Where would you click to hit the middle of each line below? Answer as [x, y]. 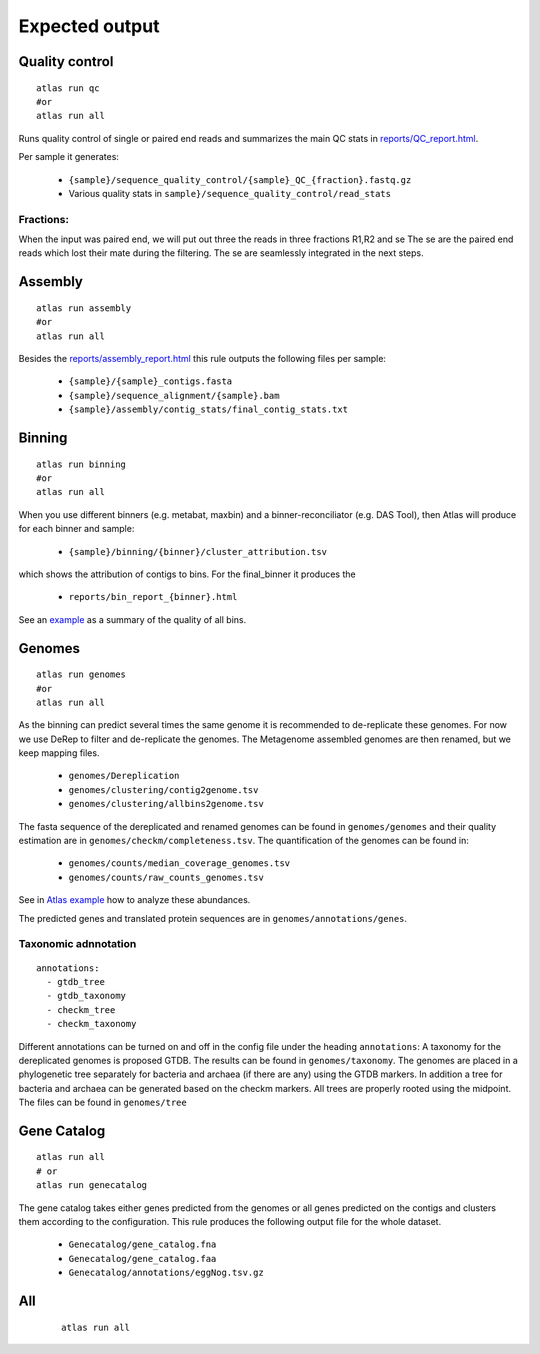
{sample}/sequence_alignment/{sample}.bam [174, 395]
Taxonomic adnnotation [77, 944]
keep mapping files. [59, 753]
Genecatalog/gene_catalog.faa [142, 1258]
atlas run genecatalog [92, 1185]
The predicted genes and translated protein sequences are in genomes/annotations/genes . [213, 918]
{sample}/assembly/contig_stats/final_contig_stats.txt [208, 409]
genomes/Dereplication [124, 776]
